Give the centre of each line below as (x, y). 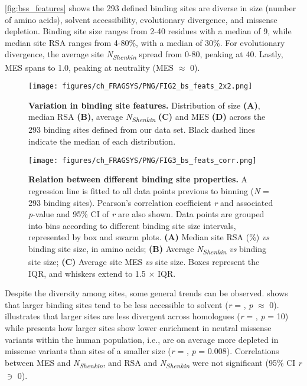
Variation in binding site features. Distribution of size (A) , (144, 105)
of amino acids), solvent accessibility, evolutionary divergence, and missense (141, 19)
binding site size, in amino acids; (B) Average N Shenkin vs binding (147, 249)
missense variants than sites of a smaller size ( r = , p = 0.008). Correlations (142, 351)
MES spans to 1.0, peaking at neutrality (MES (89, 67)
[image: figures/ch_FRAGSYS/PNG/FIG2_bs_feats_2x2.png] (141, 86)
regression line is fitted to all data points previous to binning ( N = (149, 190)
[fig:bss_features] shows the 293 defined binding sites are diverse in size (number (151, 8)
